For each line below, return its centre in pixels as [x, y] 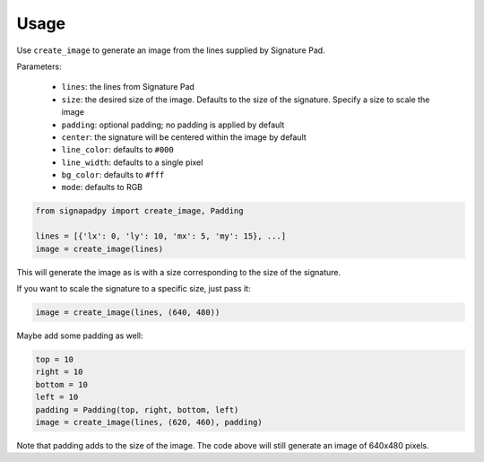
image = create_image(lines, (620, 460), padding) [149, 422]
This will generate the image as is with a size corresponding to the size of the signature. [179, 272]
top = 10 [55, 359]
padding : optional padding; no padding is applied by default [173, 125]
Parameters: [39, 66]
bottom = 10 [62, 384]
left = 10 [57, 397]
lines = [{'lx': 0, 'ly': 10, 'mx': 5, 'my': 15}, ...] [161, 236]
